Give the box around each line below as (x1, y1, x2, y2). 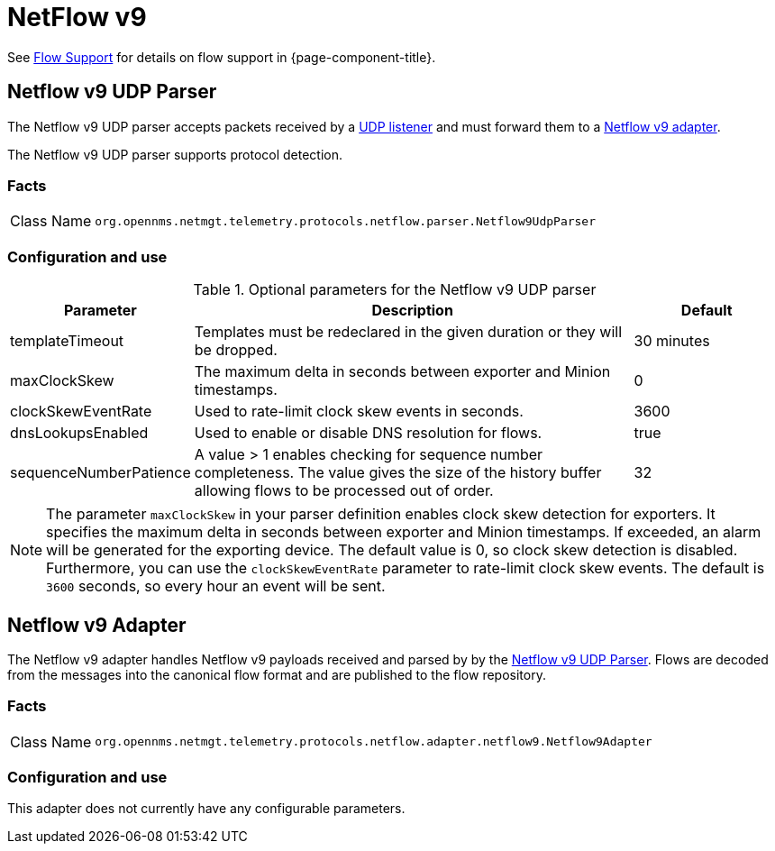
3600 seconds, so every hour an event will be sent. (46, 577, 386, 596)
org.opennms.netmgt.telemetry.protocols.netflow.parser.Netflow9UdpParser (95, 214, 597, 228)
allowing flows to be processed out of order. (194, 481, 494, 500)
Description (371, 301, 453, 320)
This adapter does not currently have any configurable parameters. (7, 801, 406, 817)
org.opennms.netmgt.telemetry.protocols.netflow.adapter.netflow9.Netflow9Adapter (95, 735, 652, 749)
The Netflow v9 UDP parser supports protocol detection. (7, 146, 342, 162)
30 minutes (634, 332, 710, 351)
